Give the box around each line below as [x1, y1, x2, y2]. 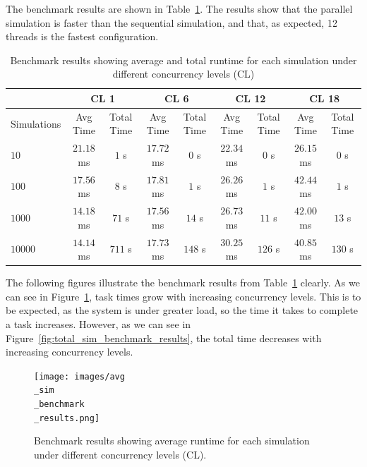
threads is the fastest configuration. [6, 29, 159, 44]
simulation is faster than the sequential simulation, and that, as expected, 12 [6, 15, 337, 30]
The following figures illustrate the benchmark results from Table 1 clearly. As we [6, 275, 360, 290]
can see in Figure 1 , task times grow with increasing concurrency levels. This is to [6, 289, 361, 303]
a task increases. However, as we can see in [6, 317, 191, 332]
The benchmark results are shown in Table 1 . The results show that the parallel [6, 1, 353, 16]
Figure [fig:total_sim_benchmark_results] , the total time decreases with [6, 330, 322, 345]
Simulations [11, 116, 61, 131]
